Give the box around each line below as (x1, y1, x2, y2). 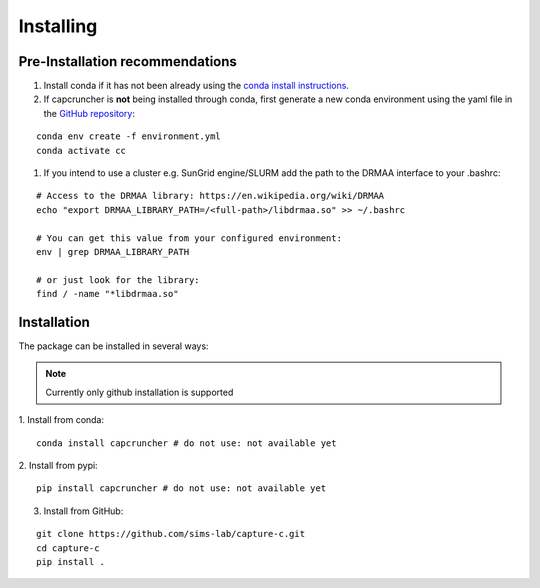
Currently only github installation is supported (45, 386, 234, 398)
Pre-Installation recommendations (18, 53, 237, 70)
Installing (18, 15, 98, 37)
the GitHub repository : (43, 107, 135, 119)
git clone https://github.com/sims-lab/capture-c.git (36, 528, 305, 540)
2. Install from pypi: (18, 460, 99, 471)
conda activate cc (36, 145, 127, 156)
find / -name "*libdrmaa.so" (36, 288, 179, 300)
